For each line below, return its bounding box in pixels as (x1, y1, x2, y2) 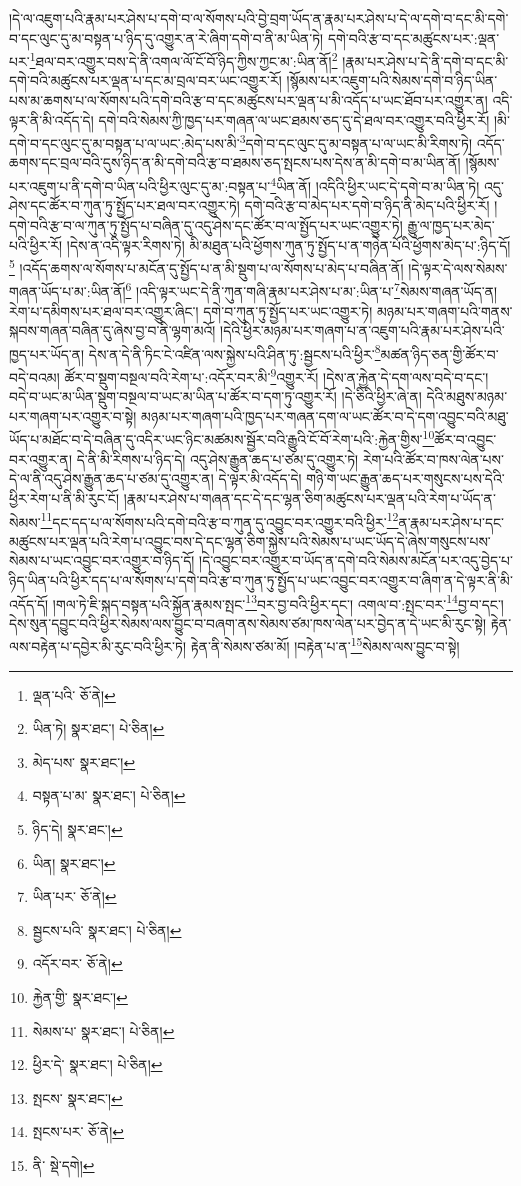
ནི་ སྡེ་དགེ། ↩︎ (32, 1154, 95, 1175)
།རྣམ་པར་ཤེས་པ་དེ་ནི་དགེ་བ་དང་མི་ (342, 50, 509, 71)
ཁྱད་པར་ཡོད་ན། (9, 343, 85, 364)
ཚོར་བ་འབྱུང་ (434, 429, 497, 450)
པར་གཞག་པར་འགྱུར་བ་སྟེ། (9, 405, 137, 426)
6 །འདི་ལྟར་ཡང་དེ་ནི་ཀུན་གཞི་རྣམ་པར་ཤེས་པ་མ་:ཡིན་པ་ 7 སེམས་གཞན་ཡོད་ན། (125, 278, 498, 301)
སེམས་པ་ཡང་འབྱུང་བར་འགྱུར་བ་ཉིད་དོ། (9, 550, 195, 571)
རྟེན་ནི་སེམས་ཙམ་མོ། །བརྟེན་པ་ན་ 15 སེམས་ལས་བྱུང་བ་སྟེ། (190, 633, 460, 657)
